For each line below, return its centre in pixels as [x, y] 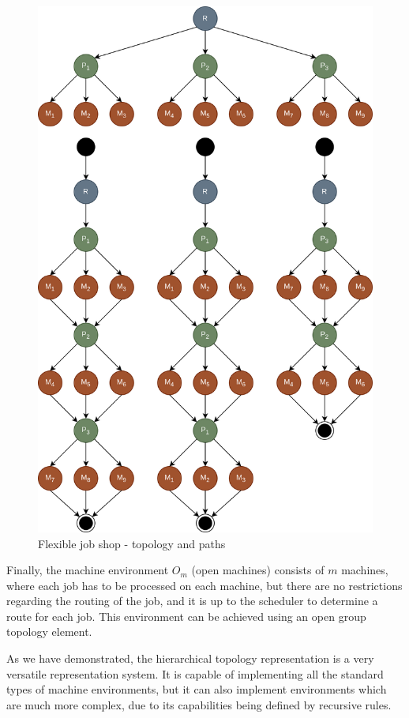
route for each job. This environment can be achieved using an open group [186, 616]
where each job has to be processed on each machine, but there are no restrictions [204, 585]
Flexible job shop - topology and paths [132, 543]
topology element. [49, 632]
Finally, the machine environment [88, 570]
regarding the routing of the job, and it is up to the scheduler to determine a [192, 601]
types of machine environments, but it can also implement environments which [197, 689]
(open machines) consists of [258, 570]
